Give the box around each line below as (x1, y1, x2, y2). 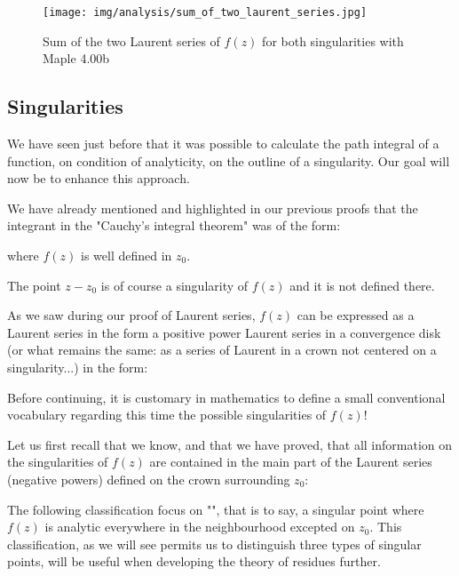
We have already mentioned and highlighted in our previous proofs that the (7, 198, 418, 217)
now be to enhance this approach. (7, 169, 190, 188)
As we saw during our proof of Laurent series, (7, 306, 256, 324)
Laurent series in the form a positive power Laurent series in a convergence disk (7, 323, 441, 341)
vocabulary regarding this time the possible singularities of (7, 405, 327, 424)
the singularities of (7, 452, 108, 471)
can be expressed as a (297, 306, 415, 324)
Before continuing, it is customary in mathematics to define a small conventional (7, 388, 446, 406)
